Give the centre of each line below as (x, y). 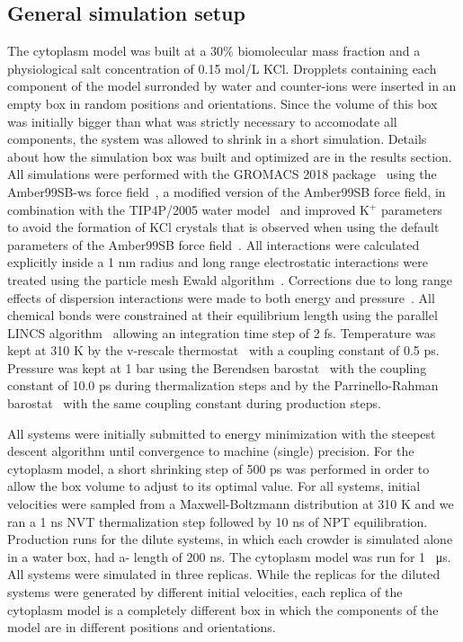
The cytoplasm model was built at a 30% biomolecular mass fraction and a (214, 51)
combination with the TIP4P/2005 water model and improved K (188, 209)
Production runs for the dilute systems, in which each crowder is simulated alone (230, 539)
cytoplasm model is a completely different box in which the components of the (223, 609)
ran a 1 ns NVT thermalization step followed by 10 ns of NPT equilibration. (218, 521)
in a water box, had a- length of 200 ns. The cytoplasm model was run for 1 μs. (229, 556)
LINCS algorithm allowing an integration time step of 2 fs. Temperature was (222, 332)
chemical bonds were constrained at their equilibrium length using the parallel (223, 315)
